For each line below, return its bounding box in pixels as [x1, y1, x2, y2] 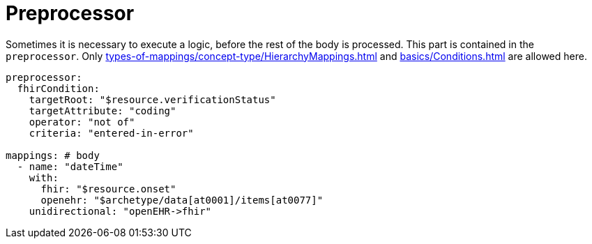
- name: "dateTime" [17, 160, 123, 172]
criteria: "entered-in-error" [29, 127, 194, 139]
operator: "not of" [29, 116, 135, 128]
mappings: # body [6, 149, 100, 161]
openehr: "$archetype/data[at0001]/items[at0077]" [40, 194, 324, 206]
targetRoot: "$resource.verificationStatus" [29, 93, 276, 105]
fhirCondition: [17, 82, 100, 94]
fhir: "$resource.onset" [40, 183, 176, 195]
